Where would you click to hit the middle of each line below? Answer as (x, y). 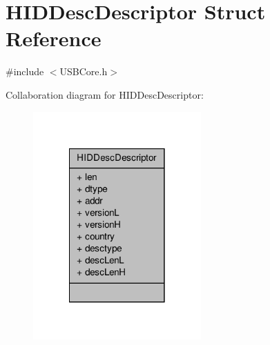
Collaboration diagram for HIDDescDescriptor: (105, 94)
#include (25, 71)
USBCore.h (84, 71)
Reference (54, 38)
